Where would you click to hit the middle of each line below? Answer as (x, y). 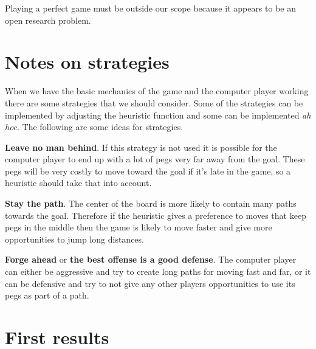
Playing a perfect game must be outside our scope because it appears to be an (150, 8)
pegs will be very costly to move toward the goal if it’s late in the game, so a (148, 171)
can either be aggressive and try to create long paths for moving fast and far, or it (158, 271)
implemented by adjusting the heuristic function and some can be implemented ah (158, 115)
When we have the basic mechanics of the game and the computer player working (157, 91)
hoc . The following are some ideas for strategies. (94, 127)
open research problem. (48, 20)
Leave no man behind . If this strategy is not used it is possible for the (141, 147)
